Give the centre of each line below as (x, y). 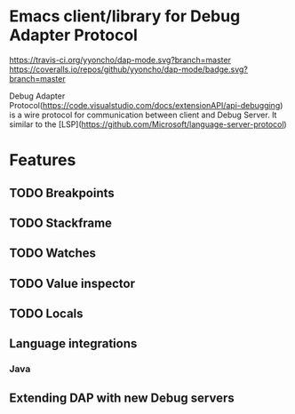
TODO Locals (46, 314)
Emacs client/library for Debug (125, 16)
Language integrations (73, 344)
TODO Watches (52, 254)
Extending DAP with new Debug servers (122, 398)
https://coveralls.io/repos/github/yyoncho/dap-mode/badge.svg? (129, 69)
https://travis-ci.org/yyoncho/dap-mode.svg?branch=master (120, 60)
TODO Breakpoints (62, 193)
